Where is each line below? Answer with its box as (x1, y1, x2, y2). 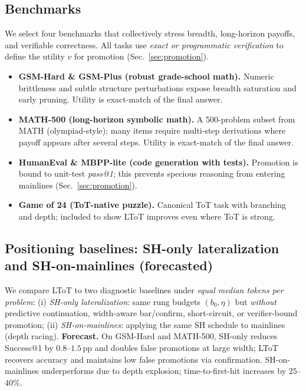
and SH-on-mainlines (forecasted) (5, 256, 213, 274)
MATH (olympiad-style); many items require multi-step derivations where (18, 124, 286, 137)
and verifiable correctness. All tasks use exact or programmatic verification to (5, 38, 284, 51)
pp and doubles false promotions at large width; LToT (83, 342, 278, 354)
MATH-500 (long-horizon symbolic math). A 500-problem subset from (18, 112, 295, 125)
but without (235, 295, 277, 307)
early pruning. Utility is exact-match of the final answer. (18, 93, 223, 105)
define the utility (5, 50, 65, 62)
